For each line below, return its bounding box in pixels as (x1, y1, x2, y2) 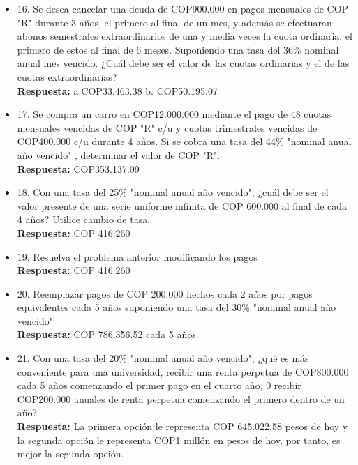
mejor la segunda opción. (17, 446, 124, 461)
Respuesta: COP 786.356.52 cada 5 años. (17, 327, 199, 342)
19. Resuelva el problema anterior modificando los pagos (17, 249, 258, 264)
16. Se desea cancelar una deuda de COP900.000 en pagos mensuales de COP (17, 1, 349, 15)
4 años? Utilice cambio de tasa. (17, 212, 151, 227)
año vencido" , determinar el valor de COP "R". (17, 147, 221, 162)
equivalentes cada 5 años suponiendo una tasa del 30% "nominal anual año (17, 300, 336, 314)
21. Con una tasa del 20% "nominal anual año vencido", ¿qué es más (17, 351, 309, 365)
